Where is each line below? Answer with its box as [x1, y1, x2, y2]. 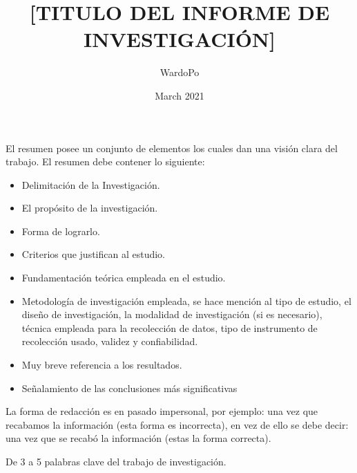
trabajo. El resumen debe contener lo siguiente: [6, 154, 205, 169]
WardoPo [160, 65, 200, 80]
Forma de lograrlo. [21, 223, 100, 238]
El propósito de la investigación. [21, 201, 158, 215]
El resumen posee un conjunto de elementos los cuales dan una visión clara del [6, 140, 338, 155]
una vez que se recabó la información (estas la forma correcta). [6, 431, 271, 445]
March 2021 [155, 88, 204, 102]
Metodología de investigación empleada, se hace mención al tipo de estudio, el [21, 293, 351, 308]
